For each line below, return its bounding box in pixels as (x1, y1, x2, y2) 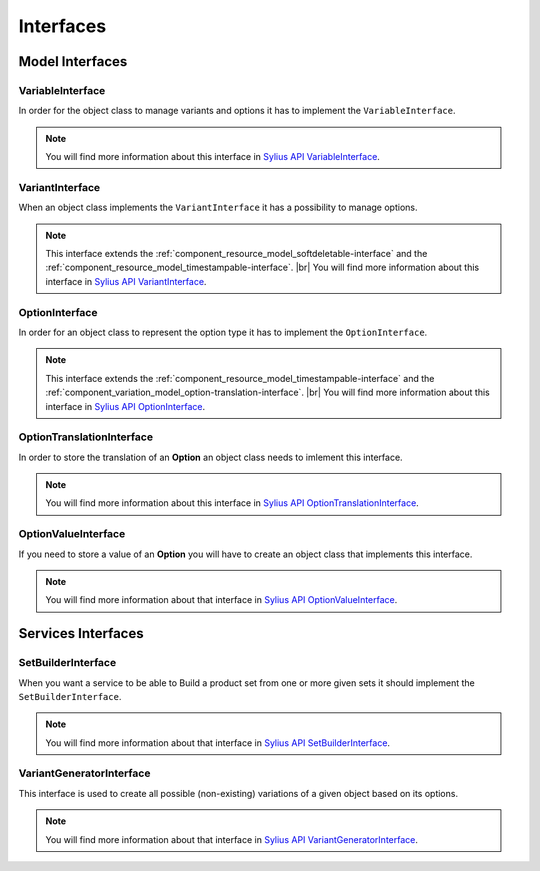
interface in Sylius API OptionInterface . (45, 400, 205, 412)
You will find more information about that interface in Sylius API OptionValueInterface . (45, 594, 398, 606)
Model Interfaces (18, 53, 128, 70)
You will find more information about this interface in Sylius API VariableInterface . (45, 151, 380, 163)
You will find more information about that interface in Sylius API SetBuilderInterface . (45, 736, 390, 749)
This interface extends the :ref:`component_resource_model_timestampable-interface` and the (45, 372, 435, 384)
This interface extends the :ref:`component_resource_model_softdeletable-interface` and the (45, 248, 428, 260)
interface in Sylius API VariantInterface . (45, 275, 207, 287)
